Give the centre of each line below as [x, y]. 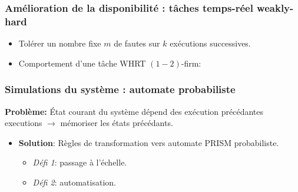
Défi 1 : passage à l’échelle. [80, 162]
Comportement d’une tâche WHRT [82, 63]
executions [24, 123]
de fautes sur [137, 43]
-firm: [191, 63]
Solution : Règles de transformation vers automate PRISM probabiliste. [149, 142]
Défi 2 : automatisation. [74, 182]
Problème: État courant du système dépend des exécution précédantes [134, 111]
